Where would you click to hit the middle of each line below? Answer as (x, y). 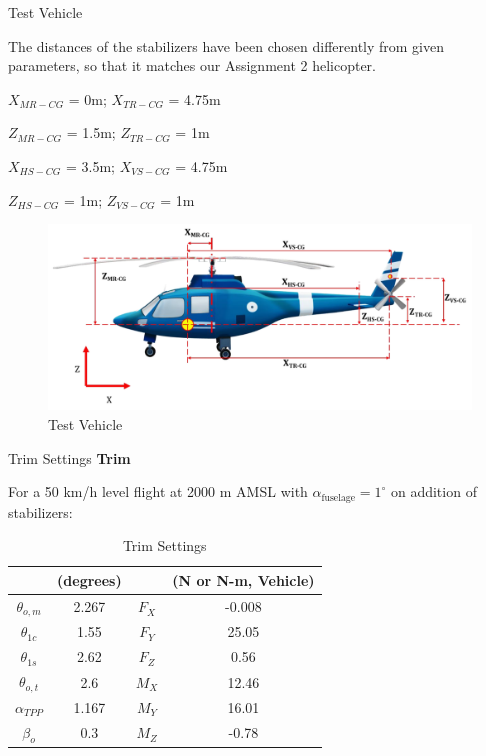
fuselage (338, 497)
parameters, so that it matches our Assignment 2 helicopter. (192, 65)
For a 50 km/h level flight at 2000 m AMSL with (158, 491)
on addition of (433, 491)
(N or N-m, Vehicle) (243, 579)
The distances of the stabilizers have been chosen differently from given (226, 45)
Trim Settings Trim (69, 457)
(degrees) (89, 579)
